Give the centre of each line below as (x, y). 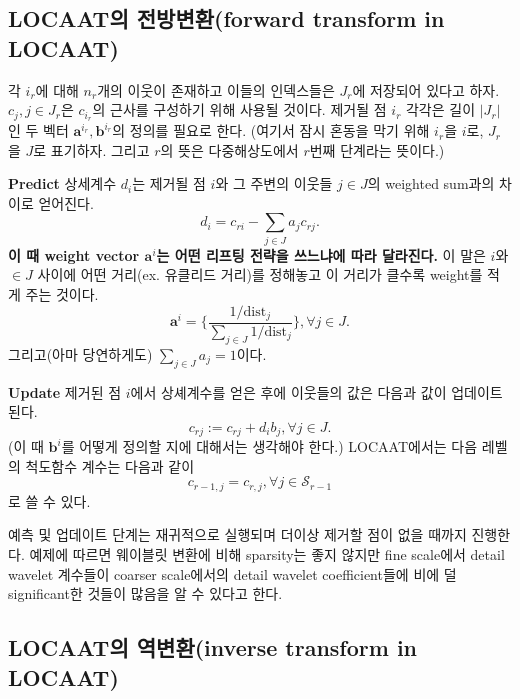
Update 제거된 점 (65, 391)
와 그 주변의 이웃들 (274, 183)
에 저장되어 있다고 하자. (426, 89)
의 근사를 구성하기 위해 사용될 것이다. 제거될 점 (239, 109)
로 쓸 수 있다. (49, 500)
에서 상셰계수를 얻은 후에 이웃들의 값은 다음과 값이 (288, 391)
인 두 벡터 (38, 130)
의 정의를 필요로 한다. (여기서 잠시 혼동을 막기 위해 (271, 130)
